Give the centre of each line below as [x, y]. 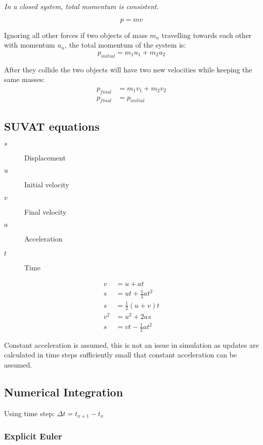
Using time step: [30, 413]
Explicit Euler [33, 436]
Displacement [45, 157]
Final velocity [46, 211]
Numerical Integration [64, 392]
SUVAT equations [52, 126]
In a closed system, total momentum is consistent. [81, 6]
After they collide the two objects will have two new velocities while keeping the [128, 69]
